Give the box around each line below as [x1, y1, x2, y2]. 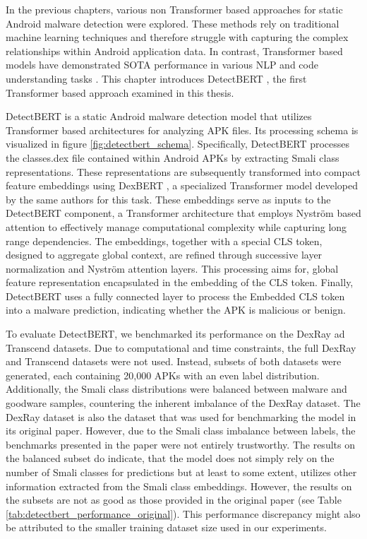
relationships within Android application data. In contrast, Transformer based [6, 43, 343, 58]
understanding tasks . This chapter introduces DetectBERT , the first [6, 71, 307, 85]
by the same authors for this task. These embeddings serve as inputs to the [6, 191, 331, 206]
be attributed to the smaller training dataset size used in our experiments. [6, 520, 327, 535]
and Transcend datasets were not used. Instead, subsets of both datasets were [6, 354, 342, 369]
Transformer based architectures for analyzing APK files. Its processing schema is [6, 122, 359, 137]
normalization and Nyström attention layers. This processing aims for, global [6, 261, 339, 276]
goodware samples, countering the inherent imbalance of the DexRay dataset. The [6, 396, 361, 410]
